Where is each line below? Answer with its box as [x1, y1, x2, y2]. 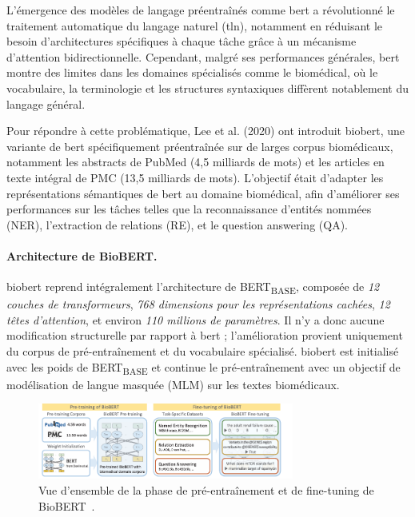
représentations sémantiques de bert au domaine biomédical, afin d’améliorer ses [6, 185, 400, 201]
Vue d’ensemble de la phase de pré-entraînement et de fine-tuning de [38, 481, 374, 498]
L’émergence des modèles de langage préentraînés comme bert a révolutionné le [6, 2, 395, 18]
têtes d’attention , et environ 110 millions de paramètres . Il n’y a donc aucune [6, 311, 385, 328]
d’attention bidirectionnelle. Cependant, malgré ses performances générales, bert [6, 48, 400, 65]
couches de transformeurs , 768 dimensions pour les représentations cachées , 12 [6, 296, 390, 312]
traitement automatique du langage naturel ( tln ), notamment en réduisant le [6, 17, 383, 34]
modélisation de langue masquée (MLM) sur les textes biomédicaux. [6, 376, 340, 392]
